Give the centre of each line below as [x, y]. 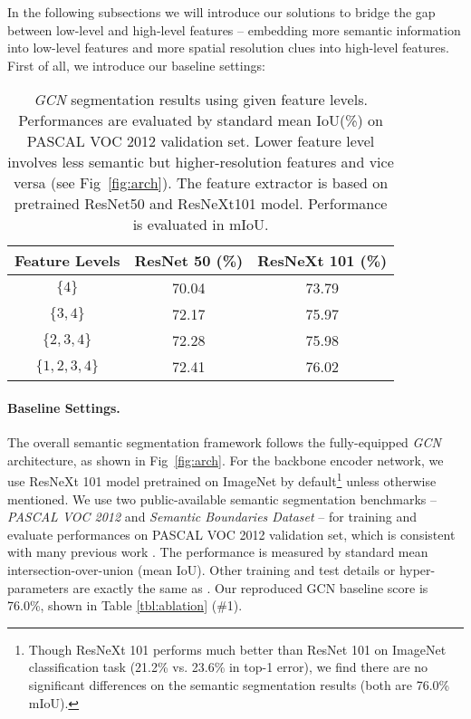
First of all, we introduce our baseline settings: [136, 65]
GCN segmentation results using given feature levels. [201, 100]
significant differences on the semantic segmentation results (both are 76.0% [239, 684]
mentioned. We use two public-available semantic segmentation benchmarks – [222, 499]
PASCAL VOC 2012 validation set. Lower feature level [201, 141]
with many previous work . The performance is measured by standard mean [218, 552]
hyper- [417, 569]
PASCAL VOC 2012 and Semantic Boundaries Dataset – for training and [212, 517]
